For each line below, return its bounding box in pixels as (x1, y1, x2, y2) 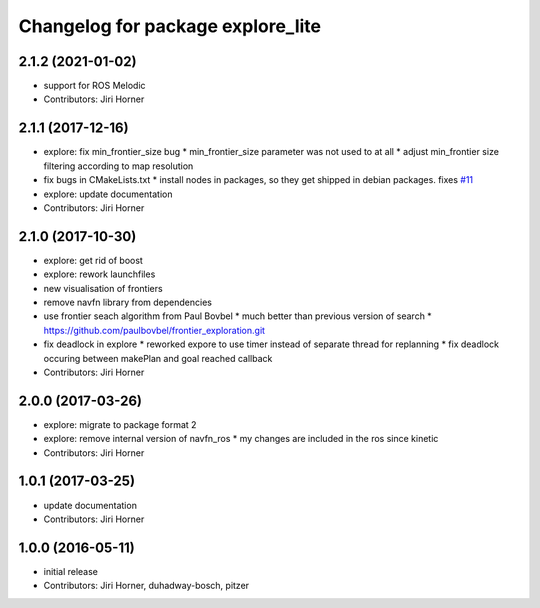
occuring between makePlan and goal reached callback (43, 352, 273, 364)
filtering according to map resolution (43, 160, 194, 172)
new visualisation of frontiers (43, 282, 164, 294)
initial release (43, 565, 99, 577)
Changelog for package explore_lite (18, 15, 322, 37)
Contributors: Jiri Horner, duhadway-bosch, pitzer (43, 580, 250, 592)
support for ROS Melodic (43, 80, 146, 92)
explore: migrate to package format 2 (43, 418, 197, 430)
